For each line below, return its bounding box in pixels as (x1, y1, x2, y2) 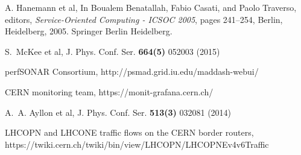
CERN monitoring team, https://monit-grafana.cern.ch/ (5, 85, 214, 98)
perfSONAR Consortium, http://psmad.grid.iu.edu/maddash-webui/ (5, 65, 259, 78)
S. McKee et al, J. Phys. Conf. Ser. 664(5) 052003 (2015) (5, 45, 220, 57)
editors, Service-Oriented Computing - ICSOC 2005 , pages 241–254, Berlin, (5, 13, 283, 25)
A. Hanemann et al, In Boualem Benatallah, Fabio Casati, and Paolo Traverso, (5, 1, 297, 13)
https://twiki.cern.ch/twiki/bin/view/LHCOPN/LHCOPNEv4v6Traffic (5, 138, 269, 150)
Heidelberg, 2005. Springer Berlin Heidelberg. (5, 25, 173, 37)
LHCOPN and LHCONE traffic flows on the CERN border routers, (5, 126, 254, 139)
